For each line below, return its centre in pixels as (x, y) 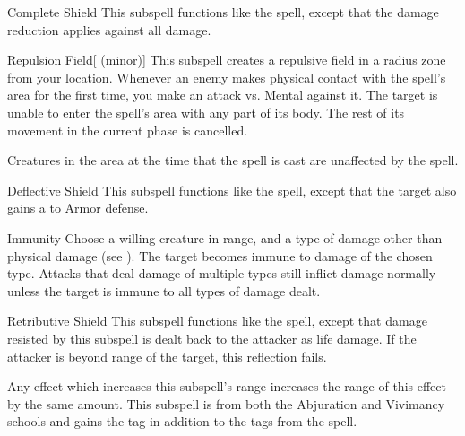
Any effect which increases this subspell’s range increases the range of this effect (227, 386)
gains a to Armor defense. (78, 208)
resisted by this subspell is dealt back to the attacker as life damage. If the (212, 338)
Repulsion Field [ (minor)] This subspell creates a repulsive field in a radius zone (227, 60)
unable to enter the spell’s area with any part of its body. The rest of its (206, 112)
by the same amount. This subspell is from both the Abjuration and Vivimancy (226, 403)
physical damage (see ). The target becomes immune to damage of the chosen (220, 255)
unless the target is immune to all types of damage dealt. (164, 290)
